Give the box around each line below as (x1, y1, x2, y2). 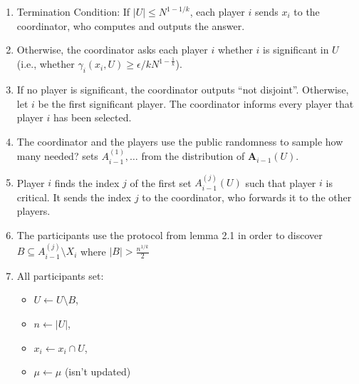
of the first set (130, 175, 192, 190)
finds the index (54, 175, 120, 190)
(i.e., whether (16, 56, 75, 71)
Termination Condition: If (16, 4, 130, 19)
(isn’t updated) (64, 364, 131, 379)
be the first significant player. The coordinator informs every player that (38, 96, 354, 111)
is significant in (263, 42, 329, 57)
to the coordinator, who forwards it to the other (142, 189, 352, 204)
